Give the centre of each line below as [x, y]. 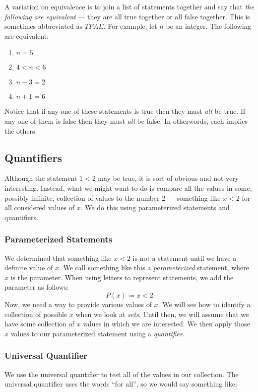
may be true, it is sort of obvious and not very [168, 178]
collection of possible [36, 314]
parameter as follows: [37, 287]
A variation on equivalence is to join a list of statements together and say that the [129, 6]
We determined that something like [58, 258]
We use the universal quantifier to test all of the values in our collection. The [122, 374]
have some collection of [39, 324]
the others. [21, 130]
